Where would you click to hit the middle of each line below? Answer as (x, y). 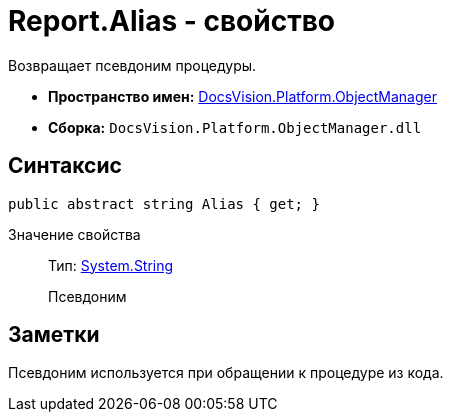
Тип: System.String (111, 265)
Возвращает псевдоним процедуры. (132, 65)
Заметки (54, 335)
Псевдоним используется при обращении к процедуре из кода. (226, 373)
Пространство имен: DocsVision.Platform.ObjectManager (242, 96)
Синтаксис (65, 166)
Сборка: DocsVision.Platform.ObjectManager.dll (235, 127)
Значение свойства (74, 234)
